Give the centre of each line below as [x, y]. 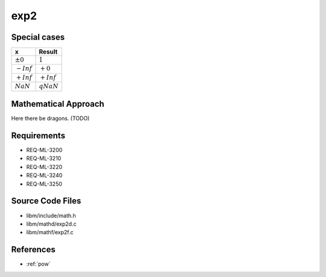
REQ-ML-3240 [44, 176]
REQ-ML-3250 [44, 183]
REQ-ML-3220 [44, 167]
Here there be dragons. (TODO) [50, 118]
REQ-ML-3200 [44, 150]
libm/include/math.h [51, 215]
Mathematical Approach [58, 104]
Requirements [38, 135]
